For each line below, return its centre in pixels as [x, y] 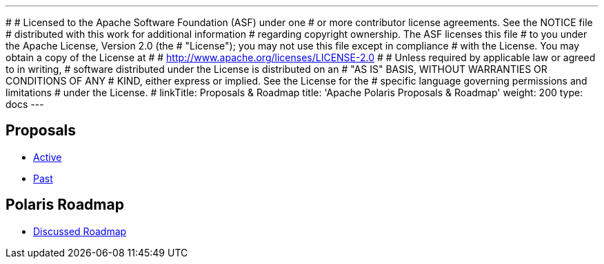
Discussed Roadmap [80, 231]
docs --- [25, 104]
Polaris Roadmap [65, 205]
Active [48, 157]
